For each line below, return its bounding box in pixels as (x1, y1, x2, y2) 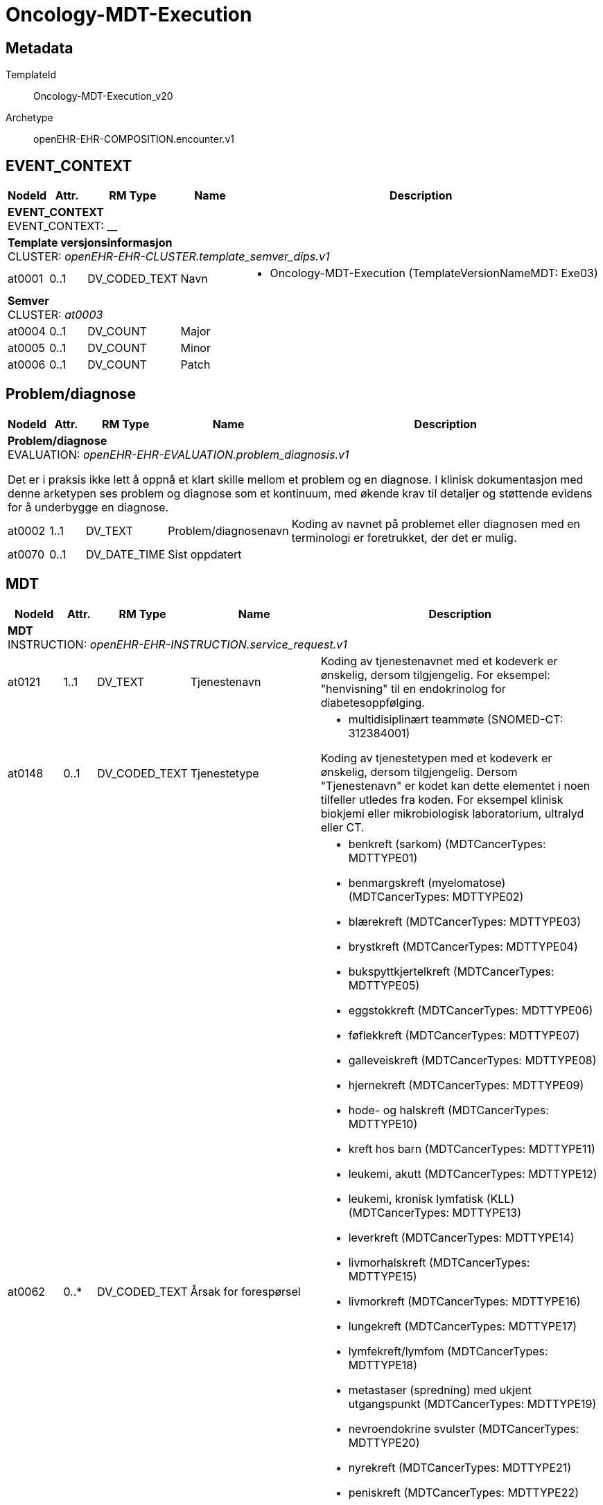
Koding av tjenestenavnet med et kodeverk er (320, 653, 558, 668)
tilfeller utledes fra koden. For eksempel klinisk (320, 792, 563, 807)
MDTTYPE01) (348, 850, 418, 865)
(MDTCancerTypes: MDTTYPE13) (348, 1205, 521, 1220)
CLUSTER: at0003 (8, 308, 103, 322)
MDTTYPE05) (348, 978, 420, 992)
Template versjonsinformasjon (8, 236, 173, 250)
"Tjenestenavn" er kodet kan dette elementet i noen (320, 778, 591, 793)
